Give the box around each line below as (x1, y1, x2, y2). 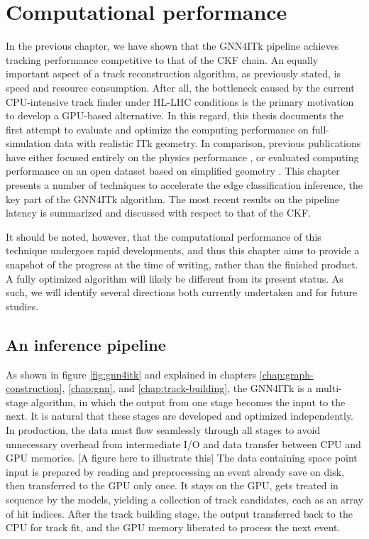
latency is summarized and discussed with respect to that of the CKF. (6, 205, 312, 220)
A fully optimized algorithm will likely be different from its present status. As (6, 271, 343, 285)
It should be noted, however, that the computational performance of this (6, 229, 321, 244)
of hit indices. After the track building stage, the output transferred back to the (6, 506, 353, 521)
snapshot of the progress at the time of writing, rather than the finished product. (6, 257, 358, 272)
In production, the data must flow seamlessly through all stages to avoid (6, 422, 321, 437)
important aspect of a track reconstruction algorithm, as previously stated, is (6, 66, 341, 81)
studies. (6, 298, 39, 313)
